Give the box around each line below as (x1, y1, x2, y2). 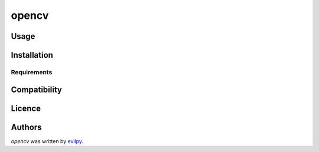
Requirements (11, 68, 53, 76)
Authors (11, 122, 42, 132)
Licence (11, 103, 41, 113)
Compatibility (11, 84, 62, 94)
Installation (11, 50, 53, 60)
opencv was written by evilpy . (11, 137, 84, 144)
